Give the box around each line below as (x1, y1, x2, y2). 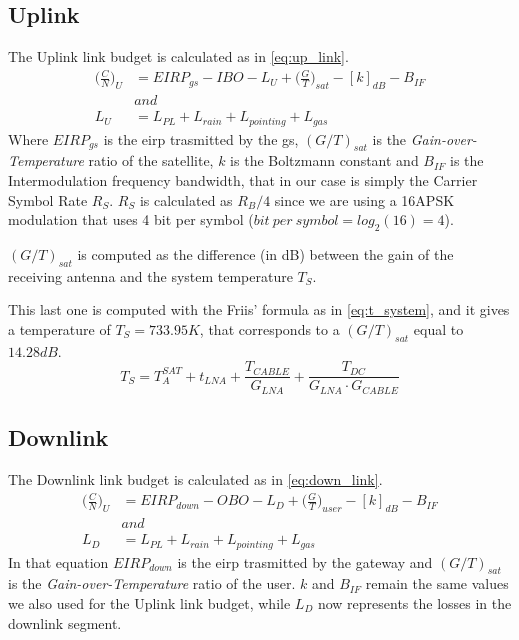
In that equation (8, 551, 109, 572)
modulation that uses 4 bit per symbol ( (8, 209, 254, 230)
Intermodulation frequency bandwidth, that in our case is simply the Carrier (8, 170, 478, 191)
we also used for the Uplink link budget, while (8, 592, 291, 613)
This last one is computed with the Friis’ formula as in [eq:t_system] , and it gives (8, 299, 510, 320)
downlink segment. (8, 612, 122, 633)
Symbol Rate (8, 189, 88, 210)
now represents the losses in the (317, 592, 512, 613)
